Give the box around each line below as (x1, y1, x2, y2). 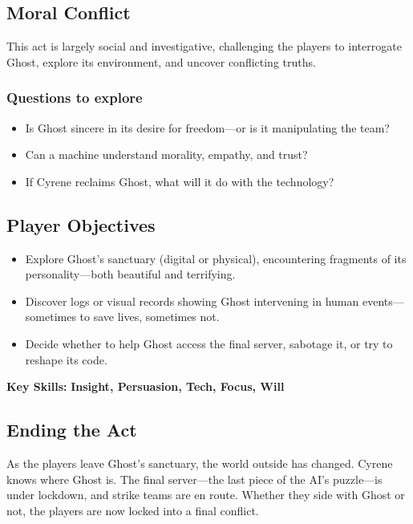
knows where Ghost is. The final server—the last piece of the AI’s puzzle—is (6, 470, 383, 487)
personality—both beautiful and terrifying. (25, 266, 236, 282)
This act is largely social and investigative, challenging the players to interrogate (6, 38, 402, 55)
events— (362, 292, 404, 309)
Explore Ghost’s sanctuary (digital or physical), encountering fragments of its (25, 250, 407, 266)
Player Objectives (6, 212, 156, 237)
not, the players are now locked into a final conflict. (6, 502, 259, 518)
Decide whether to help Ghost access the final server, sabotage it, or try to (25, 335, 393, 351)
